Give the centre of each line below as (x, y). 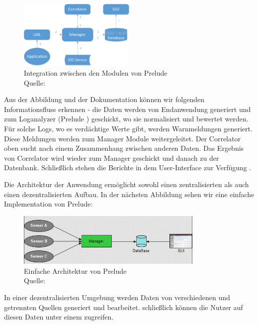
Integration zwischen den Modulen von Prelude (96, 73)
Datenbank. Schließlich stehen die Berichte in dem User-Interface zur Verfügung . (128, 167)
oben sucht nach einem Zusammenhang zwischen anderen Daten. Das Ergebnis (124, 148)
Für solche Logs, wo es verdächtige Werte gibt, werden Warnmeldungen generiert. (128, 129)
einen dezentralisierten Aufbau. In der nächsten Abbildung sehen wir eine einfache (129, 194)
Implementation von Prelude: (48, 204)
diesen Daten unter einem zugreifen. (59, 317)
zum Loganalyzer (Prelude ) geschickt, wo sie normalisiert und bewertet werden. (126, 119)
